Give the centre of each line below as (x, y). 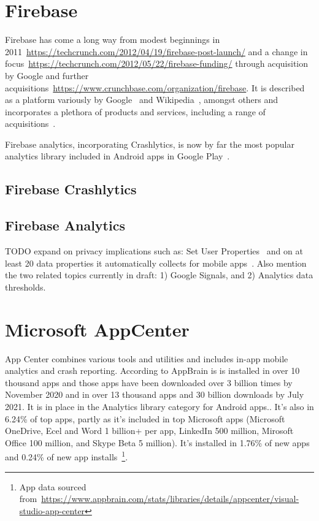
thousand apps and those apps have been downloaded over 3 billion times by (149, 382)
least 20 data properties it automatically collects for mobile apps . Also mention (156, 263)
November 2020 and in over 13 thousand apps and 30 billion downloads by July (155, 394)
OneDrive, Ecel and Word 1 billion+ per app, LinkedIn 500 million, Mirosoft (149, 431)
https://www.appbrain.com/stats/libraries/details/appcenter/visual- (170, 499)
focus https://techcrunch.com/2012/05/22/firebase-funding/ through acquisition (157, 63)
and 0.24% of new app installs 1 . (67, 456)
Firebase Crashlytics (71, 189)
